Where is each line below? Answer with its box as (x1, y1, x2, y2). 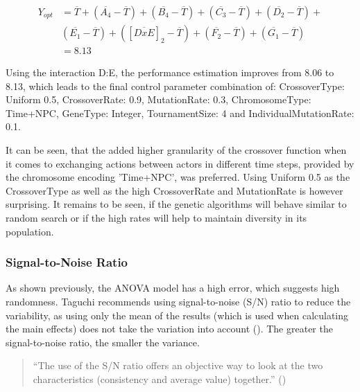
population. (6, 224, 54, 238)
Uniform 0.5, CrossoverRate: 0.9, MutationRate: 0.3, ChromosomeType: (6, 92, 311, 107)
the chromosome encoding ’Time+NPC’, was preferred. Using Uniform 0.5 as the (6, 170, 350, 184)
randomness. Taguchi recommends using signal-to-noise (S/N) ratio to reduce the (6, 294, 351, 309)
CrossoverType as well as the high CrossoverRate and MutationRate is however (6, 183, 343, 197)
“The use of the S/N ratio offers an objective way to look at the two (33, 358, 323, 373)
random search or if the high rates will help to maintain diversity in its (6, 211, 307, 225)
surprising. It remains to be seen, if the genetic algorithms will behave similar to (6, 197, 347, 211)
